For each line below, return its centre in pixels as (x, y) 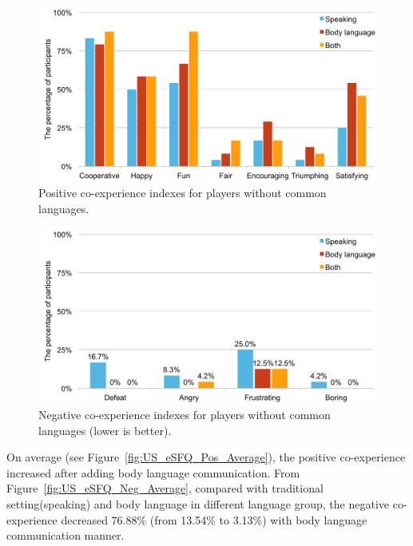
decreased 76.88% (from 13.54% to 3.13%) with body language (214, 519)
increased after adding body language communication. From (153, 472)
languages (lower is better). (105, 430)
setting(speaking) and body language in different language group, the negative (198, 504)
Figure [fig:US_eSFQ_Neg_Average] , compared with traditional (165, 488)
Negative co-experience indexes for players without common (185, 415)
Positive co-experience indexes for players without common (183, 193)
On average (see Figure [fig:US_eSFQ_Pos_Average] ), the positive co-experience (206, 457)
